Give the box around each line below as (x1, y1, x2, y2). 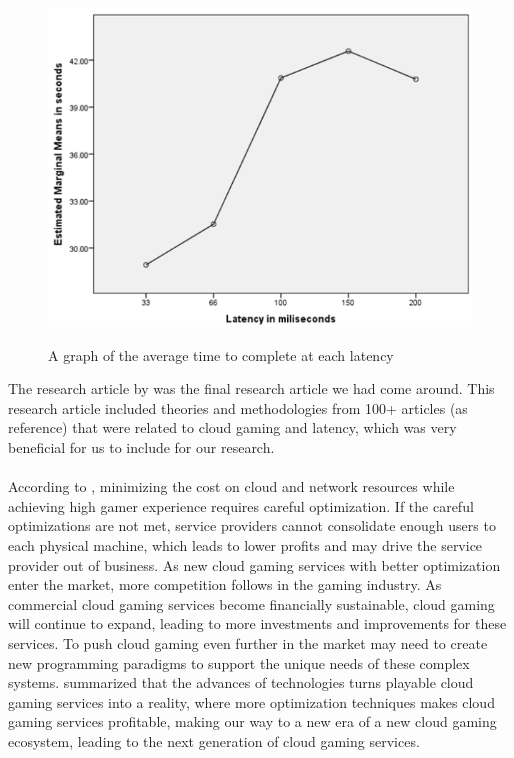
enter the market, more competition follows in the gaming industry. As (8, 574, 442, 595)
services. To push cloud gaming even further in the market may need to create (8, 632, 488, 653)
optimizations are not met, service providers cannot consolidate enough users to (8, 515, 496, 536)
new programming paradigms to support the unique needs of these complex (8, 652, 470, 673)
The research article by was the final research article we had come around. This (8, 378, 495, 399)
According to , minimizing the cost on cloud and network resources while (8, 476, 455, 497)
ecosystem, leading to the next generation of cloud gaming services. (8, 730, 420, 751)
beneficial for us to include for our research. (8, 437, 275, 458)
